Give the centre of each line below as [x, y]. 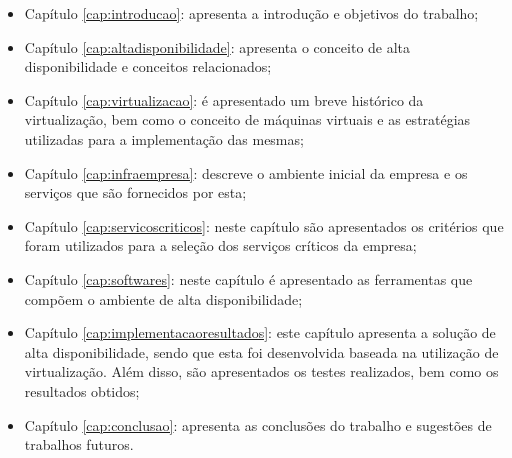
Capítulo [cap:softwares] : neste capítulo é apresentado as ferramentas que [248, 278]
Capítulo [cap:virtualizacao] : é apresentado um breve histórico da [224, 99]
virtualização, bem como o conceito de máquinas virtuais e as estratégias [247, 119]
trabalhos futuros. [79, 444]
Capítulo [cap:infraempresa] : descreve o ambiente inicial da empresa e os [246, 172]
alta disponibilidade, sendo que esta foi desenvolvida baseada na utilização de [261, 351]
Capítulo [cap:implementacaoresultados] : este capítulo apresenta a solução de [260, 332]
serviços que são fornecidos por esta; [135, 192]
